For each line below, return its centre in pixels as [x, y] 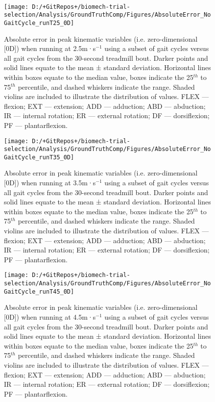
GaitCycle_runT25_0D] [39, 23]
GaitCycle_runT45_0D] [39, 291]
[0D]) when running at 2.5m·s [50, 48]
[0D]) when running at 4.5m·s [50, 316]
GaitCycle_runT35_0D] [39, 157]
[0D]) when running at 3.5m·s [50, 183]
